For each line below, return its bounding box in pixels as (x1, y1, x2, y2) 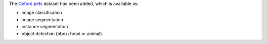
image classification (21, 10, 62, 16)
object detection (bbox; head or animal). (21, 30, 103, 37)
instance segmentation (21, 24, 68, 30)
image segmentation (21, 16, 64, 22)
